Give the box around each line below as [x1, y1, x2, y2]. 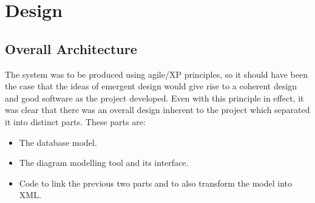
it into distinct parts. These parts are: [5, 115, 146, 128]
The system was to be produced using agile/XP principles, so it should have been [5, 67, 308, 80]
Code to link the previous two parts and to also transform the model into [19, 176, 293, 189]
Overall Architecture [5, 39, 137, 58]
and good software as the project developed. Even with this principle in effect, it [5, 91, 304, 104]
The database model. [19, 136, 97, 148]
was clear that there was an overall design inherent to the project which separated [5, 103, 310, 116]
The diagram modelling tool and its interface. [19, 156, 189, 169]
